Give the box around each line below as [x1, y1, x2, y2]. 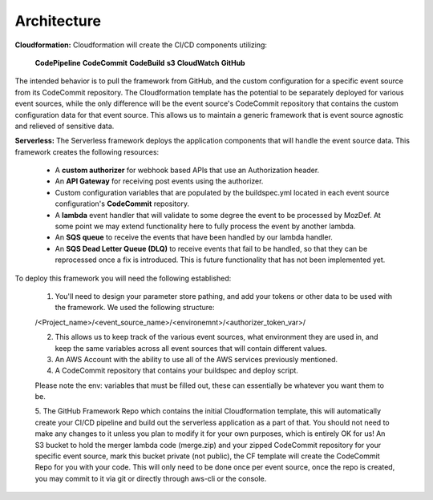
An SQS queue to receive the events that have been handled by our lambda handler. [55, 232, 333, 242]
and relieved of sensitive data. [14, 121, 115, 131]
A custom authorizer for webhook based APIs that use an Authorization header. [55, 165, 320, 175]
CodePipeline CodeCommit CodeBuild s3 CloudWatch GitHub [34, 58, 245, 67]
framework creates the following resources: [14, 147, 160, 156]
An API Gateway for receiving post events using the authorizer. [55, 176, 264, 186]
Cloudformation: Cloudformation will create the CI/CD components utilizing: [14, 40, 268, 50]
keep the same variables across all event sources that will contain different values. [55, 343, 328, 353]
